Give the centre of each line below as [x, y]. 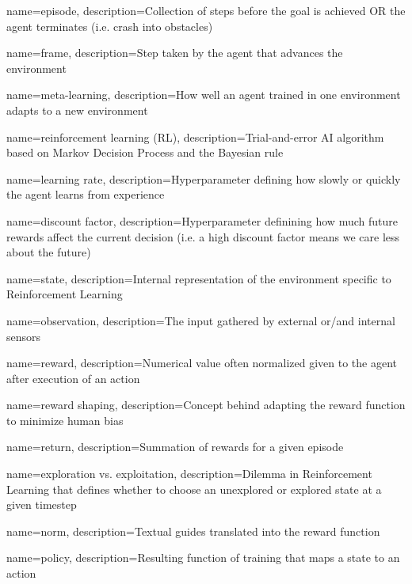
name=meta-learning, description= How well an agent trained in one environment [204, 95]
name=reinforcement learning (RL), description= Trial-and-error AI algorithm [195, 137]
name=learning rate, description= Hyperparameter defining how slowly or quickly [204, 178]
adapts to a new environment [77, 110]
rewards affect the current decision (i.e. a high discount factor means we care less [203, 236]
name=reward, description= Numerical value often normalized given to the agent [202, 363]
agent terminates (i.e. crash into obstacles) [110, 26]
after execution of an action [73, 378]
